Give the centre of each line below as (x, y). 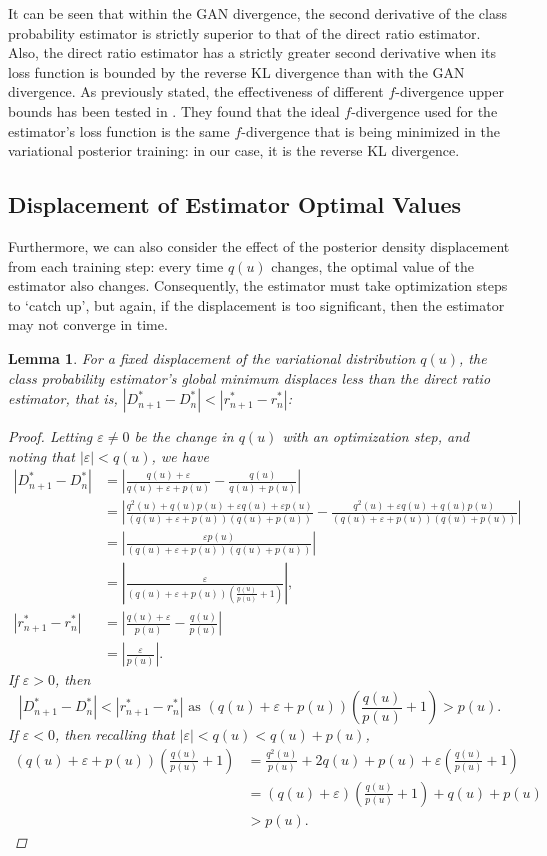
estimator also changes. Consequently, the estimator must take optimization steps (258, 285)
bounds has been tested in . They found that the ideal (174, 110)
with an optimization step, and (376, 436)
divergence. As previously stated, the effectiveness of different (196, 91)
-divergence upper (449, 91)
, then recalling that (114, 734)
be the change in (184, 436)
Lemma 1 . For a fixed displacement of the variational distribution (212, 357)
